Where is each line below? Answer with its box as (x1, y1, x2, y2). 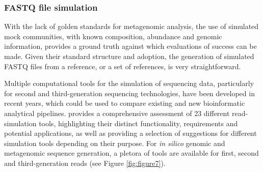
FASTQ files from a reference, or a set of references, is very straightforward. (4, 61, 241, 71)
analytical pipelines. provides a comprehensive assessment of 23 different (4, 107, 230, 118)
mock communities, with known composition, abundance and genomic (4, 31, 222, 41)
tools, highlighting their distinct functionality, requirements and (39, 118, 238, 128)
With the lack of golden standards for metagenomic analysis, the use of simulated (4, 21, 259, 32)
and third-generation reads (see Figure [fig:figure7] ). (4, 157, 166, 168)
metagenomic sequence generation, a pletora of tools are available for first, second (4, 148, 259, 158)
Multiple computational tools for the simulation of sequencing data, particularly (4, 78, 254, 89)
